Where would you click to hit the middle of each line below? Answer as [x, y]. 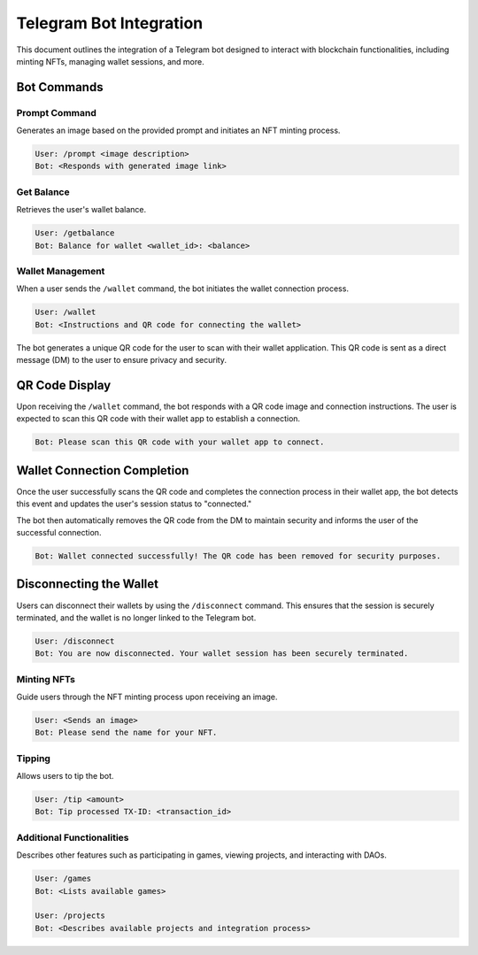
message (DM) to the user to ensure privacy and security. [122, 360]
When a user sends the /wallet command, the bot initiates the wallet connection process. [183, 289]
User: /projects [70, 916]
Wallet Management [61, 271]
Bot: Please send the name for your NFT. [126, 733]
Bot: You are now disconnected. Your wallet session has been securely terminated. [222, 654]
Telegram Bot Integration [110, 23]
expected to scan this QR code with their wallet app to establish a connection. [158, 419]
